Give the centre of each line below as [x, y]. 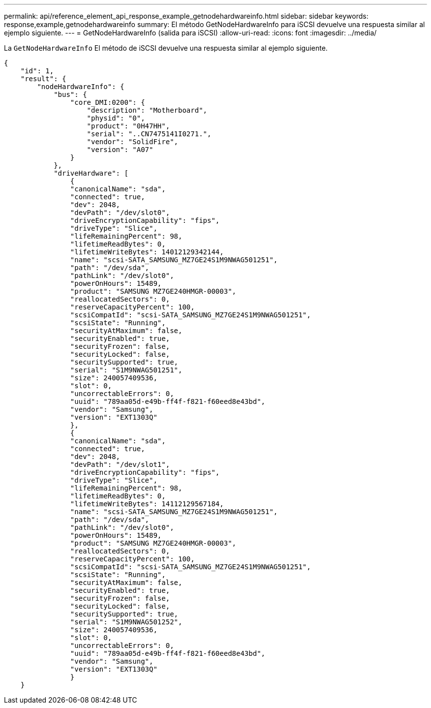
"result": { [43, 79]
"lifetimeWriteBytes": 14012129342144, [147, 252]
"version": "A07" [120, 150]
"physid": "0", [116, 118]
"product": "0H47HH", [128, 126]
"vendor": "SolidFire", [133, 142]
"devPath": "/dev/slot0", [120, 213]
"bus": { [70, 94]
